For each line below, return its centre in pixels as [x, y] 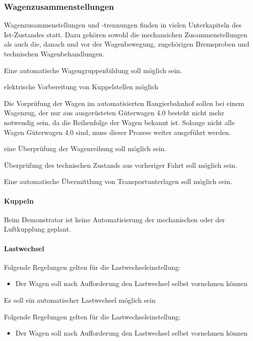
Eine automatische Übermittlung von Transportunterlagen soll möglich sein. [118, 181]
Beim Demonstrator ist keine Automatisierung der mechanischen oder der [114, 219]
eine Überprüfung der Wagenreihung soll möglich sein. [85, 148]
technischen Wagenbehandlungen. [54, 53]
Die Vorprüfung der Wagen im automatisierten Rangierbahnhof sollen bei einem [124, 103]
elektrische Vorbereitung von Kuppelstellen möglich [81, 87]
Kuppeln [19, 200]
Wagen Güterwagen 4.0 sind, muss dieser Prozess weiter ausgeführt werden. [117, 132]
